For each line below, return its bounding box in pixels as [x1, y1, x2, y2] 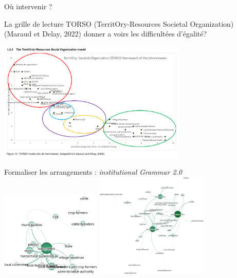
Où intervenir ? [4, 1, 52, 11]
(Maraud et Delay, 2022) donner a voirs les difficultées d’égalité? [4, 28, 207, 39]
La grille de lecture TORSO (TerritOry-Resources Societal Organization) [4, 18, 234, 29]
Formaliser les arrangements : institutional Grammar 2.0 [4, 166, 183, 177]
